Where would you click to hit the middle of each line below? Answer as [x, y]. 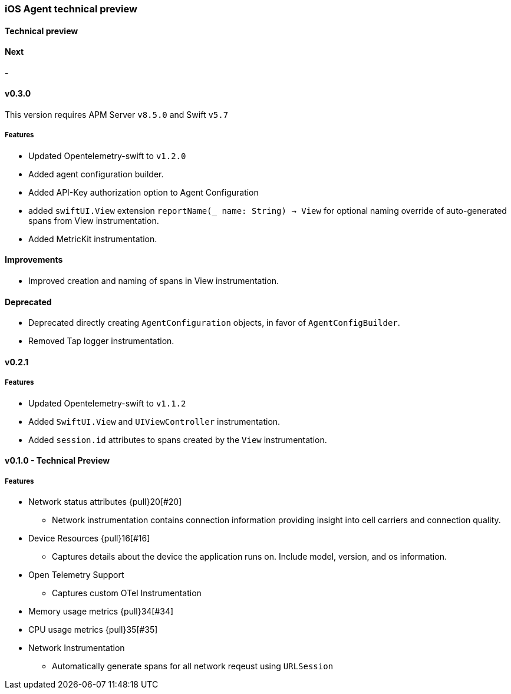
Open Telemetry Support [76, 575]
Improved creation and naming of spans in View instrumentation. [154, 281]
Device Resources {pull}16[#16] [89, 538]
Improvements [34, 260]
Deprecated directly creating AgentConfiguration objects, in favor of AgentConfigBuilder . [214, 323]
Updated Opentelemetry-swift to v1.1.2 [107, 403]
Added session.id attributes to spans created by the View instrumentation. [178, 439]
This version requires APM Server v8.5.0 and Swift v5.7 [117, 115]
